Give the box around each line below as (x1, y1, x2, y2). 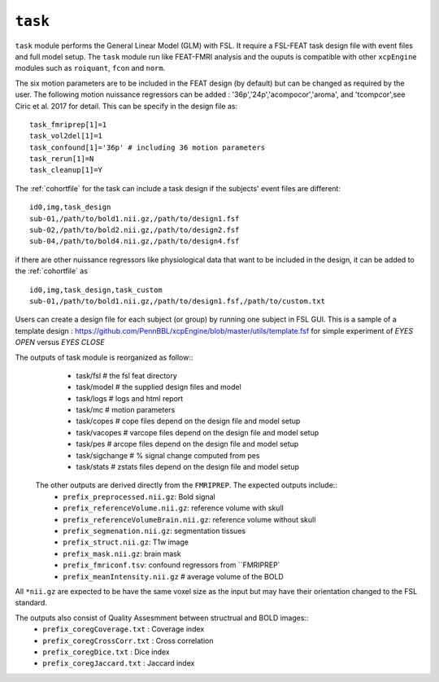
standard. (15, 598, 48, 608)
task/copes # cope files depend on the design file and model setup (76, 416, 301, 426)
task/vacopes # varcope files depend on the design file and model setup (76, 427, 319, 437)
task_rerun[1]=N (29, 155, 94, 164)
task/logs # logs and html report (76, 393, 184, 403)
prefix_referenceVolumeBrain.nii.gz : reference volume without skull (63, 514, 316, 524)
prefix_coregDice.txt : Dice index (42, 647, 170, 657)
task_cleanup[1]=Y (29, 165, 103, 175)
